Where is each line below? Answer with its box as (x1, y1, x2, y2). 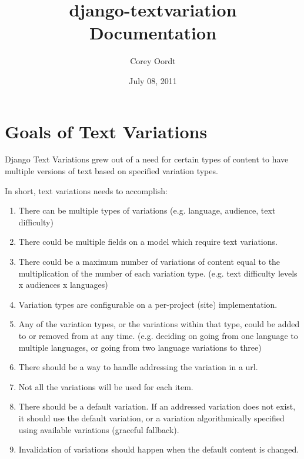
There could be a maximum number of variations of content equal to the (18, 255, 280, 267)
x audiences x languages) (18, 278, 108, 291)
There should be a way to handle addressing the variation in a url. (18, 361, 258, 373)
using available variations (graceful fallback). (18, 423, 179, 435)
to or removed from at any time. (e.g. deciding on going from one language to (18, 329, 298, 341)
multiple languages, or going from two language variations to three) (18, 341, 262, 353)
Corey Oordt (130, 55, 176, 67)
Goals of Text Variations (5, 119, 208, 143)
